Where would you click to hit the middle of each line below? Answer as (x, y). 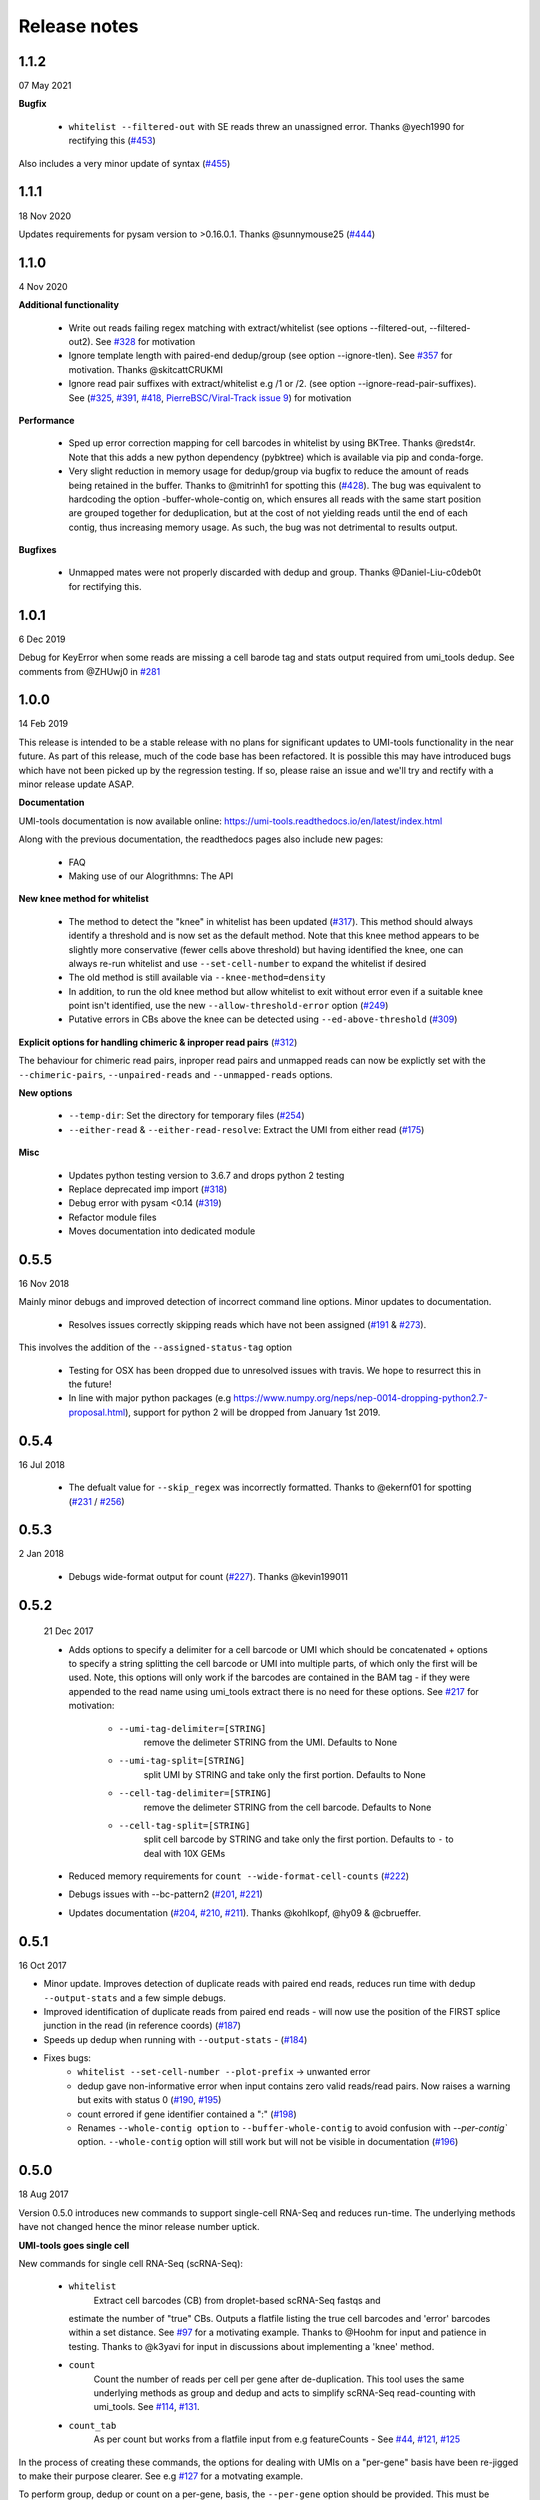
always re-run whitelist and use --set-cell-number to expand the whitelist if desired (247, 963)
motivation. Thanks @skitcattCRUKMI (146, 369)
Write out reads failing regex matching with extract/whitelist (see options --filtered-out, (247, 327)
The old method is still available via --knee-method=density (197, 977)
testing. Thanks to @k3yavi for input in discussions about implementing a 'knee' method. (251, 2346)
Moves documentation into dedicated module (162, 1231)
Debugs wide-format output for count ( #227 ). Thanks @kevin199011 (208, 1576)
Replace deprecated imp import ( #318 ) (148, 1189)
